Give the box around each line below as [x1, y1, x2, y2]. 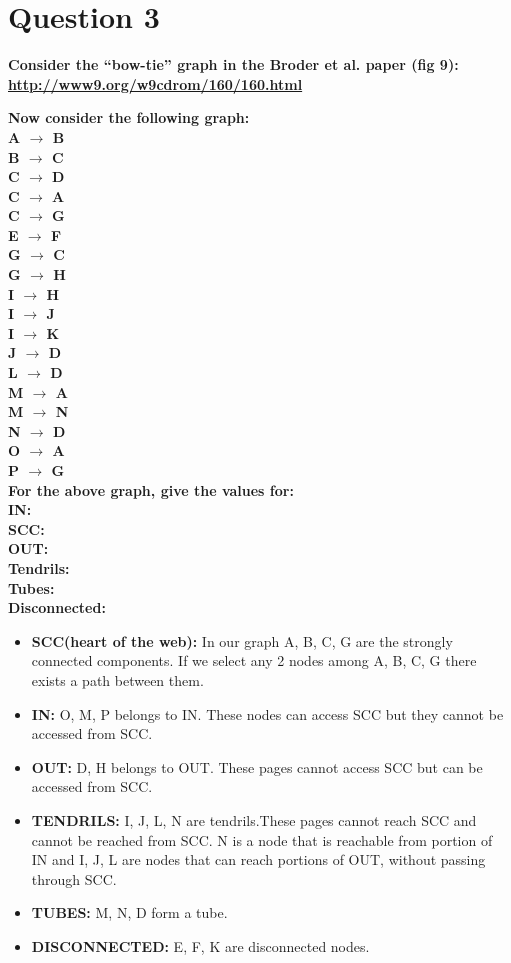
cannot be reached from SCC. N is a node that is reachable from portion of [31, 829, 493, 850]
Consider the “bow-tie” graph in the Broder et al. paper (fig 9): [8, 54, 459, 75]
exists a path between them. [31, 669, 204, 690]
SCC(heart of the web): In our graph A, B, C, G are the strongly [31, 630, 453, 651]
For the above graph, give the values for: [8, 479, 294, 500]
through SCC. [31, 868, 117, 889]
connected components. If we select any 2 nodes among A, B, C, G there [31, 650, 477, 671]
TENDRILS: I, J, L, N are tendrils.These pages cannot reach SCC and [31, 809, 477, 830]
